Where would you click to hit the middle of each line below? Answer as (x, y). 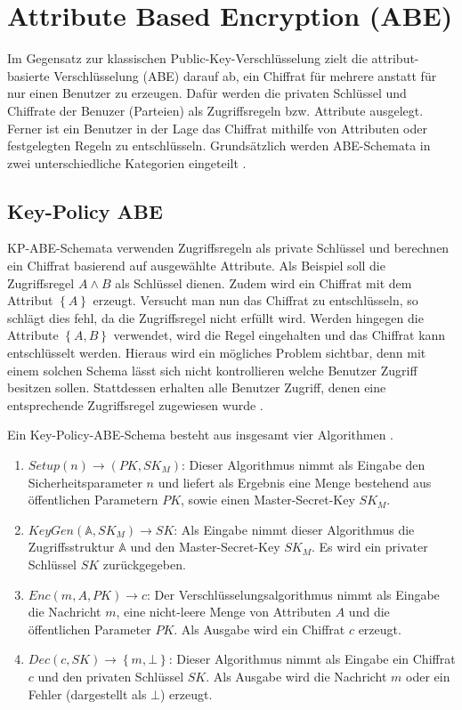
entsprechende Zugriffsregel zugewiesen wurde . (135, 404)
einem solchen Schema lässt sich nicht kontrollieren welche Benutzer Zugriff (212, 370)
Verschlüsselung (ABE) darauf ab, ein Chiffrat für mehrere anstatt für (245, 75)
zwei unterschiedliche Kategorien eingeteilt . (127, 162)
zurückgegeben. (144, 564)
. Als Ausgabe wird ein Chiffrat (259, 629)
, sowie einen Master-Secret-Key (268, 500)
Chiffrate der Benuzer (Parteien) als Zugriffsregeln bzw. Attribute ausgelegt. (215, 110)
